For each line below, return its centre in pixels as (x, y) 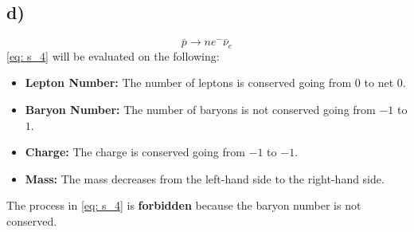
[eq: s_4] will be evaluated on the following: (113, 55)
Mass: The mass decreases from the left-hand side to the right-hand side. (205, 178)
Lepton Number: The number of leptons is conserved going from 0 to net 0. (215, 83)
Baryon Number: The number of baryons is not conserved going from (200, 110)
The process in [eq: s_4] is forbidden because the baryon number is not (184, 205)
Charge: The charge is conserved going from (135, 152)
